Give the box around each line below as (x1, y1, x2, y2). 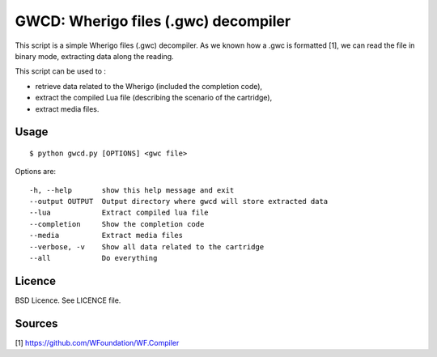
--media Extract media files (29, 231, 184, 240)
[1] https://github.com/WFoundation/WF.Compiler (15, 338, 180, 347)
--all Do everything (29, 253, 158, 263)
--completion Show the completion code (29, 219, 205, 228)
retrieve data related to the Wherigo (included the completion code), (35, 81, 263, 91)
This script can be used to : (15, 66, 107, 76)
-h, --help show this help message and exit (29, 185, 235, 194)
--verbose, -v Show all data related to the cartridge (29, 242, 265, 251)
